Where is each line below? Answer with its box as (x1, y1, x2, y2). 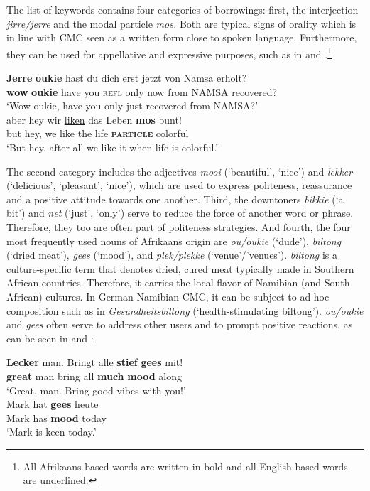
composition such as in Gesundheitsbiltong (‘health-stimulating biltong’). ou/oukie (6, 303, 364, 318)
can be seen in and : (6, 330, 94, 345)
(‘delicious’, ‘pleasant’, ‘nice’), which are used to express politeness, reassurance (6, 178, 352, 193)
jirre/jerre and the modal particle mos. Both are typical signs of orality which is (6, 16, 357, 31)
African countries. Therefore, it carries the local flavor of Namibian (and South (6, 275, 350, 290)
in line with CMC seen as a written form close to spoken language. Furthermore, (6, 30, 357, 45)
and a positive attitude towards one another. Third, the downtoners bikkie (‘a (6, 191, 344, 206)
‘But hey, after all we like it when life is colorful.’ (6, 140, 219, 154)
